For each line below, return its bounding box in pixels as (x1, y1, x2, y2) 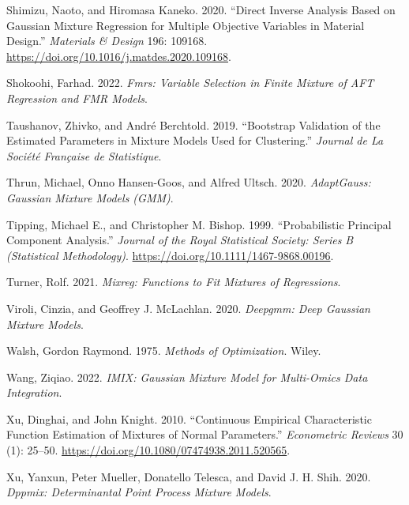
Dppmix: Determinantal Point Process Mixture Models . (6, 484, 272, 500)
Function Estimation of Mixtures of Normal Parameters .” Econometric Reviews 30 (6, 426, 403, 443)
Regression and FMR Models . (6, 89, 148, 106)
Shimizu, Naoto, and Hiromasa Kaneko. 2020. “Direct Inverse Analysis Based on (6, 2, 396, 17)
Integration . (6, 384, 62, 401)
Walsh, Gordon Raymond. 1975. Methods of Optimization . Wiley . (6, 342, 321, 359)
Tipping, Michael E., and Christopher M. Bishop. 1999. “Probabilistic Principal (6, 216, 392, 232)
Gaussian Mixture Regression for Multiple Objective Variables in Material (6, 17, 365, 33)
